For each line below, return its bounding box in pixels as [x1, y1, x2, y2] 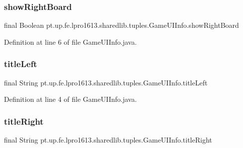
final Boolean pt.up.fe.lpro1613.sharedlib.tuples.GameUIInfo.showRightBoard [4, 20, 239, 30]
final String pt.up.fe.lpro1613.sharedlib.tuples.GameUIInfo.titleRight [4, 135, 212, 145]
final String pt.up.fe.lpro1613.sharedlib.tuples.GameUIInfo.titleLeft [4, 77, 208, 87]
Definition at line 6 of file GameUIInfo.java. [4, 36, 137, 47]
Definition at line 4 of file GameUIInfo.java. [4, 94, 137, 104]
